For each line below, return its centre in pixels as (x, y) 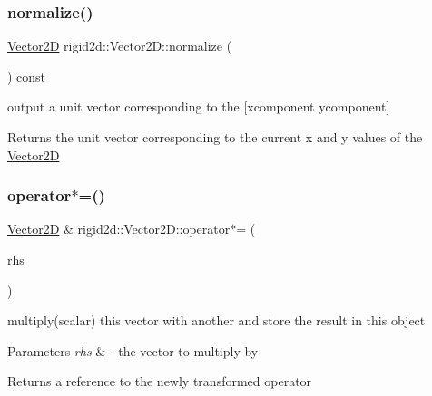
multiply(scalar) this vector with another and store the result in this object (216, 320)
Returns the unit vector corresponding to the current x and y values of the (215, 137)
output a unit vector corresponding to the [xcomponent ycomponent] (199, 106)
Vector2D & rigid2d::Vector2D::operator (119, 229)
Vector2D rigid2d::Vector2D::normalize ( (120, 46)
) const (27, 76)
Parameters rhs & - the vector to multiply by (133, 350)
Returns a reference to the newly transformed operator (160, 381)
